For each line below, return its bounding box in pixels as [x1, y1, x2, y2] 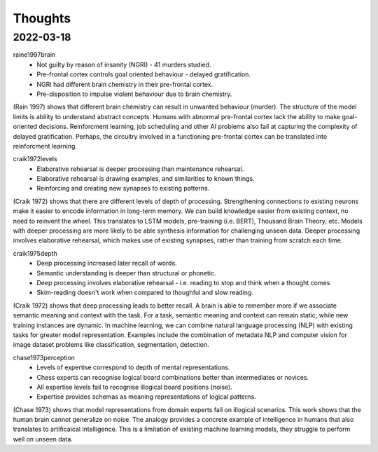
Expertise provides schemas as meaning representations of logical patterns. [36, 392, 256, 401]
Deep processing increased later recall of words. [36, 259, 178, 268]
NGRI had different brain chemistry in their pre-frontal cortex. [36, 80, 213, 88]
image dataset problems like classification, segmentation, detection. [13, 341, 209, 349]
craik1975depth [13, 249, 57, 257]
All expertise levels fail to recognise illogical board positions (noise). [36, 383, 232, 391]
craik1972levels [13, 155, 57, 163]
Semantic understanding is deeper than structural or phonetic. [36, 268, 216, 277]
